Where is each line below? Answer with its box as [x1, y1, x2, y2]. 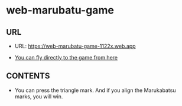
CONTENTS [6, 71, 50, 81]
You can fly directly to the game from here [14, 54, 118, 61]
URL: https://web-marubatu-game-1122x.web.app [14, 42, 136, 49]
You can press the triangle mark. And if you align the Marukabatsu [14, 87, 176, 94]
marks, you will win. [14, 92, 63, 100]
